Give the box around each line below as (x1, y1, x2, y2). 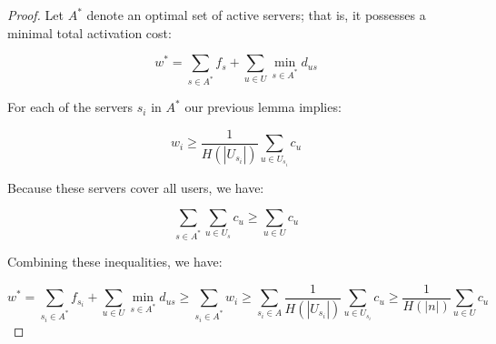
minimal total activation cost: (7, 23, 172, 42)
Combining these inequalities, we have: (7, 252, 223, 271)
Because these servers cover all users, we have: (7, 177, 264, 197)
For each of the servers (7, 97, 134, 116)
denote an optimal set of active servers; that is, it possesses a (86, 5, 426, 24)
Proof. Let (7, 5, 64, 24)
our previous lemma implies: (184, 97, 342, 116)
